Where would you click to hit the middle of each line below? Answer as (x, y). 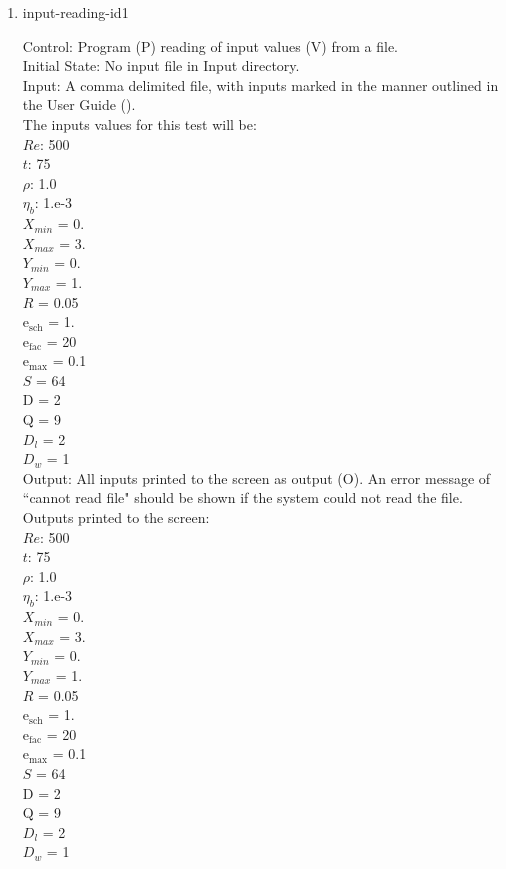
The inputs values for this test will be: (139, 123)
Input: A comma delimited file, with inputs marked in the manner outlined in (260, 84)
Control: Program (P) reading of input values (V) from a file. (210, 45)
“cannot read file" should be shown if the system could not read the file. (242, 497)
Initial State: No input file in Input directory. (161, 65)
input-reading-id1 (75, 12)
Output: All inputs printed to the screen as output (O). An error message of (256, 477)
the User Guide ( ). (79, 104)
